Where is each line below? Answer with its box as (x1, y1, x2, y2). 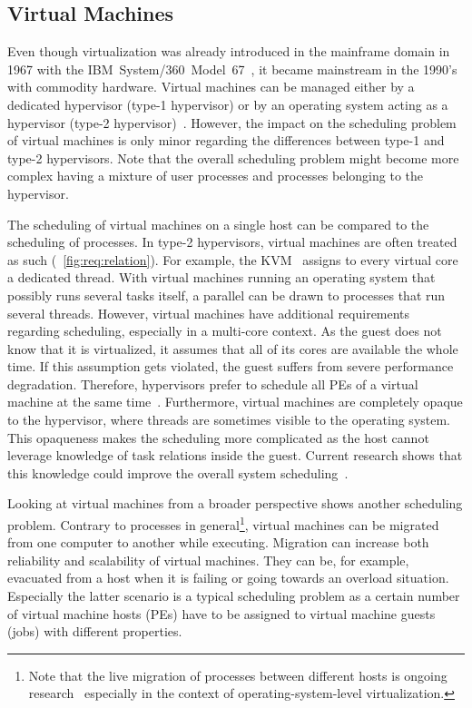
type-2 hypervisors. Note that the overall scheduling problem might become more (7, 148, 459, 167)
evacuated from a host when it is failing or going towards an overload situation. (7, 568, 449, 587)
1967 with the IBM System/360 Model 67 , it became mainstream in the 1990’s (7, 59, 457, 78)
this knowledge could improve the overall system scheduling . (7, 463, 349, 482)
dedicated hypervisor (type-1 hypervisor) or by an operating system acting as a (7, 94, 448, 113)
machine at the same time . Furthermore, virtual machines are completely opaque (7, 392, 463, 411)
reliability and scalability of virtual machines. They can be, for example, (7, 550, 409, 569)
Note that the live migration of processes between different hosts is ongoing (28, 665, 447, 684)
